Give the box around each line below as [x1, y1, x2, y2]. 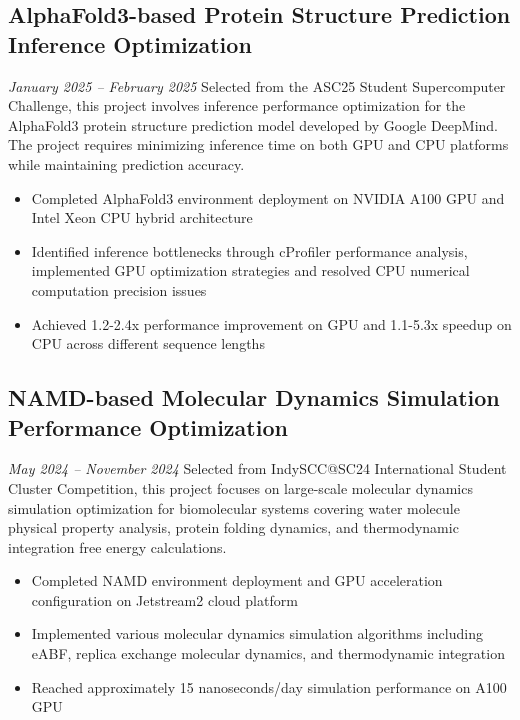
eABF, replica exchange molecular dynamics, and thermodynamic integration [31, 643, 505, 664]
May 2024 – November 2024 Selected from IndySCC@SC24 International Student [8, 458, 507, 479]
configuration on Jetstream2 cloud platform [31, 589, 298, 610]
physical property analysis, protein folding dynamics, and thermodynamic [8, 517, 459, 538]
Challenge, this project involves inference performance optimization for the [8, 95, 466, 116]
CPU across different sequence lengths [31, 333, 265, 354]
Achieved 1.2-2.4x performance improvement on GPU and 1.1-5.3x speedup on [31, 313, 512, 334]
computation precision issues [31, 279, 207, 300]
